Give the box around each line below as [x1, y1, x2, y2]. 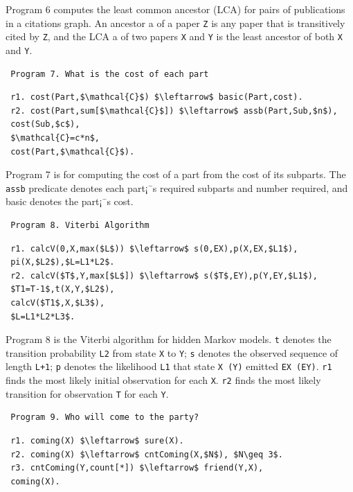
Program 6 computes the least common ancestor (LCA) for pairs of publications [6, 2, 345, 16]
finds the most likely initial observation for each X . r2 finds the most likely [6, 373, 321, 387]
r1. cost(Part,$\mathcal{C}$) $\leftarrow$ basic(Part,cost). [10, 92, 303, 103]
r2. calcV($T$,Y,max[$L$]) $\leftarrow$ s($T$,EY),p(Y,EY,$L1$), [10, 270, 318, 281]
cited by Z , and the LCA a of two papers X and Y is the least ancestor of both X [6, 29, 343, 44]
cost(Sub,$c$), [10, 119, 80, 130]
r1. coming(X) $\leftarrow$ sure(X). [10, 436, 184, 446]
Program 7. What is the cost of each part [10, 69, 209, 79]
